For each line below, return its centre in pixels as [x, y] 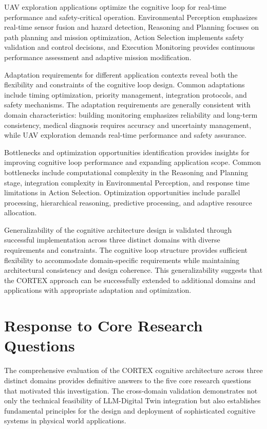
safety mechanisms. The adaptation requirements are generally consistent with [127, 105]
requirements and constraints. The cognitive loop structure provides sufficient [126, 250]
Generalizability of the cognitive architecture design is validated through [118, 229]
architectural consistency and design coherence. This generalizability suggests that [133, 270]
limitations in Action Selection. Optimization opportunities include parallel [122, 192]
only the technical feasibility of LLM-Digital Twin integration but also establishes [132, 400]
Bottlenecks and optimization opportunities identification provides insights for [127, 152]
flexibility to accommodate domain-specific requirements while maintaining [122, 260]
